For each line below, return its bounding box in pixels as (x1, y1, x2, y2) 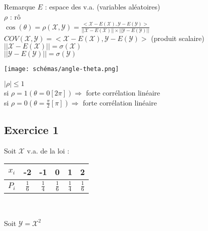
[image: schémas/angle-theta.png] (4, 65, 119, 73)
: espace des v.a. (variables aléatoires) (45, 1, 160, 11)
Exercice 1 (4, 122, 59, 137)
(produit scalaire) (151, 32, 204, 43)
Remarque (4, 1, 36, 11)
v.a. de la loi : (27, 145, 70, 155)
